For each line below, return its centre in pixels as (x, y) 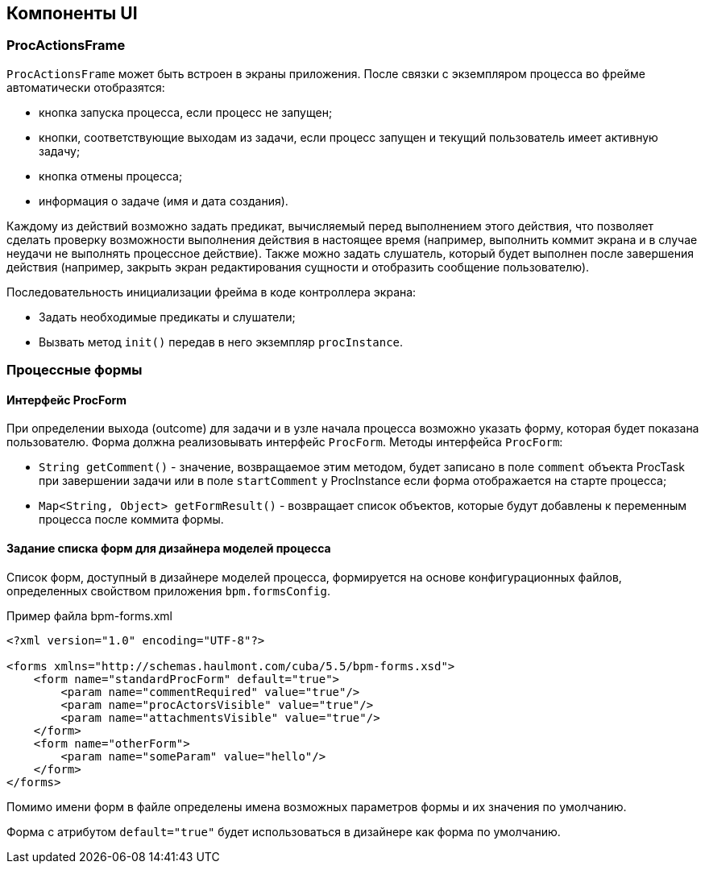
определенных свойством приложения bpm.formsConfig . (168, 590)
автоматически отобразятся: (86, 87)
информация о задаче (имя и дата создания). (164, 201)
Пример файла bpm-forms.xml (89, 615)
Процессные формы (75, 370)
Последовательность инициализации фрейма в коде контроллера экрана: (211, 292)
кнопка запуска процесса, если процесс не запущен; (186, 112)
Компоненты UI (72, 13)
